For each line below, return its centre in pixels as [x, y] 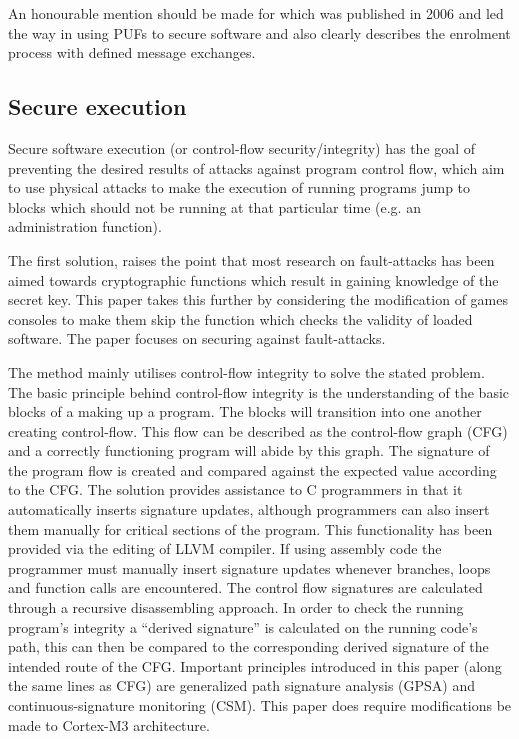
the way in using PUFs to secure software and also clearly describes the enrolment [259, 32]
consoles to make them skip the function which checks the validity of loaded [240, 318]
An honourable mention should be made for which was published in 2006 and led [256, 13]
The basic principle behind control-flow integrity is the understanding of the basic [259, 391]
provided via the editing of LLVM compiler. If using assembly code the [225, 548]
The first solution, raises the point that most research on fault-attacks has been [251, 259]
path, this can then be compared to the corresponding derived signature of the [248, 646]
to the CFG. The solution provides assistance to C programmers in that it [235, 489]
